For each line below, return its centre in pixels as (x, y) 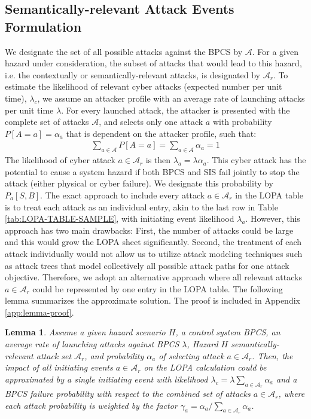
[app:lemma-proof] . (39, 312)
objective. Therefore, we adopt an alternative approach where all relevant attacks (153, 277)
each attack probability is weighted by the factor (91, 405)
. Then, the (272, 355)
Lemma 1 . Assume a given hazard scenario (85, 332)
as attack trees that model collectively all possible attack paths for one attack (147, 265)
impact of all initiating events (59, 367)
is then (158, 160)
